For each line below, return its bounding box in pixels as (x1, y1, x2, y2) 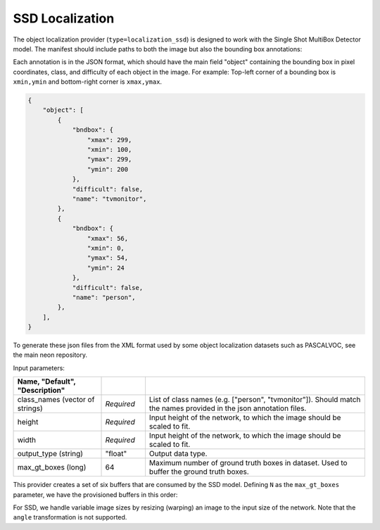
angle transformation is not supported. (13, 513, 127, 522)
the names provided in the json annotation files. (148, 403, 307, 413)
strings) (17, 403, 44, 413)
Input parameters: (13, 363, 65, 372)
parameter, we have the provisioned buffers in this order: (13, 490, 178, 499)
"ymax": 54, (87, 254, 129, 262)
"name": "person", (72, 293, 137, 301)
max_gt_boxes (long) (17, 462, 87, 472)
